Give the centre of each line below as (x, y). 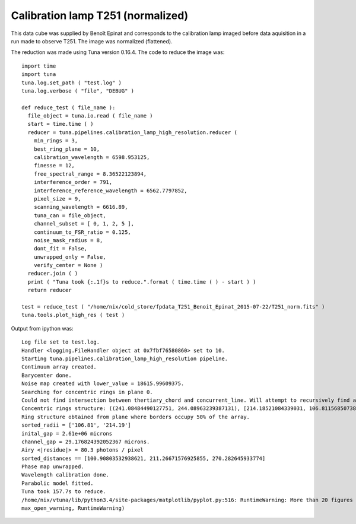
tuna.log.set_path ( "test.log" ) (71, 82)
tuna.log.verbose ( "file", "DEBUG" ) (78, 91)
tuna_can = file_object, (70, 215)
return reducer (50, 290)
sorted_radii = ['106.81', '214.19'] (77, 425)
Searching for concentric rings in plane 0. (88, 392)
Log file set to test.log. (61, 342)
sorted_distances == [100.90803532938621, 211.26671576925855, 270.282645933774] (144, 458)
